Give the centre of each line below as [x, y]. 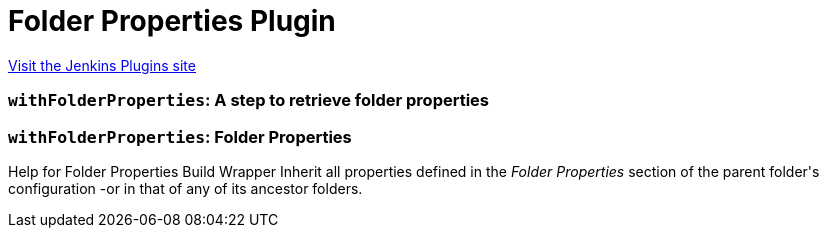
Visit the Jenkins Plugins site [102, 65]
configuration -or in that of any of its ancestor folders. [185, 188]
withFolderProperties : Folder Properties [180, 136]
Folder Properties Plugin [172, 21]
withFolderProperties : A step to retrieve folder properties [249, 100]
